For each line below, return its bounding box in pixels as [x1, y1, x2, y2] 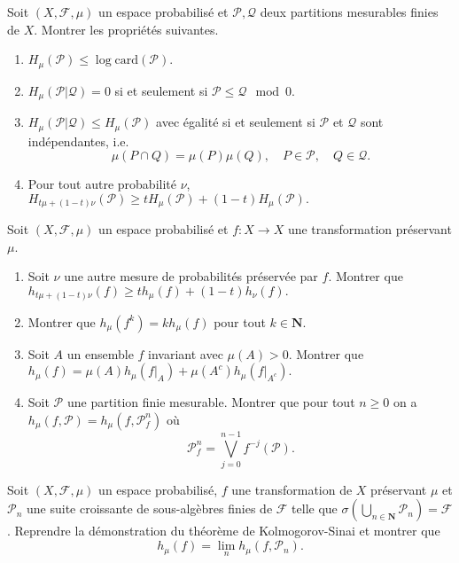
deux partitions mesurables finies [260, 3, 439, 20]
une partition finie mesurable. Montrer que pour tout [66, 393, 355, 411]
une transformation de [231, 480, 353, 498]
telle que [292, 499, 338, 518]
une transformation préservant [287, 220, 452, 238]
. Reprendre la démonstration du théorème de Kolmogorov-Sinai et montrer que [7, 521, 440, 540]
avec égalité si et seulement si [156, 113, 315, 131]
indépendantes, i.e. [27, 131, 129, 150]
